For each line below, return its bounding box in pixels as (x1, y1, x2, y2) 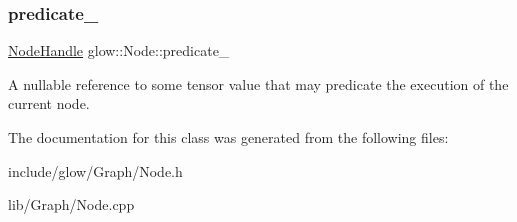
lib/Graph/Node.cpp (8, 194, 135, 215)
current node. (8, 93, 90, 114)
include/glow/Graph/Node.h (8, 160, 183, 181)
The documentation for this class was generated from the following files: (8, 127, 449, 147)
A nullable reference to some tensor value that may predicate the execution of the (8, 73, 509, 94)
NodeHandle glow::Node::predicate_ (8, 40, 230, 61)
